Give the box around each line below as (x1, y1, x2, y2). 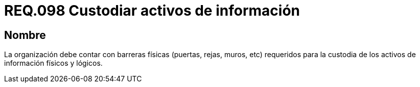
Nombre (4, 28, 46, 41)
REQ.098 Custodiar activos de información (4, 2, 300, 19)
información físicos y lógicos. (4, 59, 103, 68)
